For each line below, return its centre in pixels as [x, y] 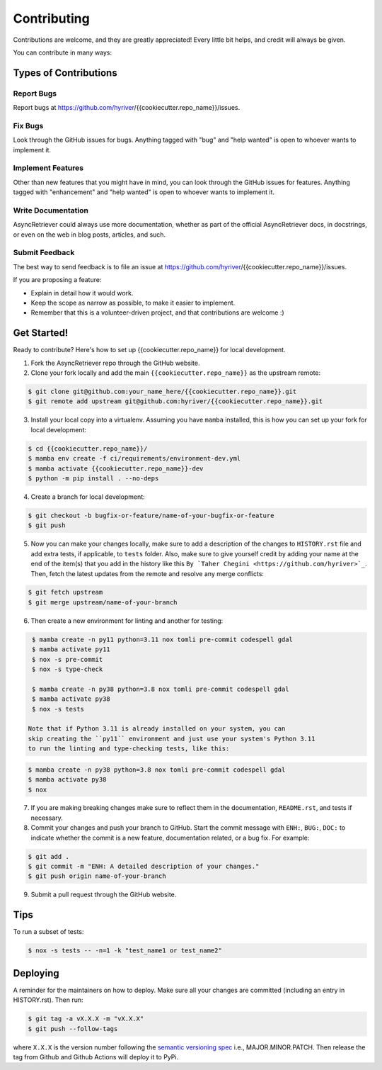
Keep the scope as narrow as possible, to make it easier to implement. [133, 303]
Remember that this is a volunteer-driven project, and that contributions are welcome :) [157, 312]
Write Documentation [51, 210]
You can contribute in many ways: [63, 52]
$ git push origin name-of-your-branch [97, 876]
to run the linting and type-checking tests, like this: [129, 749]
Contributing [51, 18]
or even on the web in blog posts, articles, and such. [89, 235]
